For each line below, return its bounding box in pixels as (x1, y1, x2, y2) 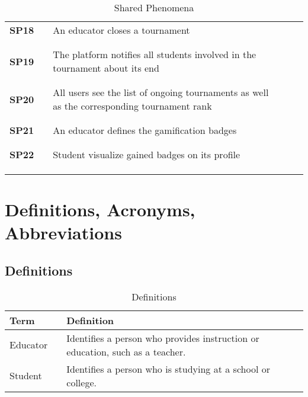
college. (66, 375, 97, 389)
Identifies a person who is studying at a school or (66, 361, 270, 376)
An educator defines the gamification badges (53, 123, 237, 137)
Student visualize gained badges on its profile (53, 148, 240, 161)
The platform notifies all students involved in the (53, 47, 256, 61)
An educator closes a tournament (53, 23, 190, 37)
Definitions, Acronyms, (5, 197, 195, 222)
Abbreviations (5, 220, 122, 245)
